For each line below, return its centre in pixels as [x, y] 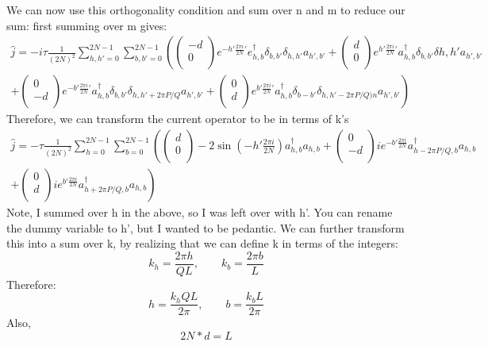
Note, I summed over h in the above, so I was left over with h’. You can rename [200, 211]
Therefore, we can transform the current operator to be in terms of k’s [178, 119]
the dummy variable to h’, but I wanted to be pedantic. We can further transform [206, 227]
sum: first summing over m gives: [87, 25]
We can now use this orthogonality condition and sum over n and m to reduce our [206, 10]
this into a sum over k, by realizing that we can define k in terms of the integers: [202, 243]
